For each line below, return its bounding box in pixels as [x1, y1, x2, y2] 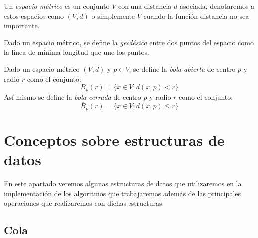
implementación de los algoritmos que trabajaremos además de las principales [4, 188, 241, 198]
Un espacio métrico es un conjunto [4, 1, 110, 11]
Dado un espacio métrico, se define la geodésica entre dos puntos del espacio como [4, 37, 254, 47]
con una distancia [118, 1, 172, 11]
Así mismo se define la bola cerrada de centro [4, 91, 141, 102]
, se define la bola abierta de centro [129, 63, 236, 74]
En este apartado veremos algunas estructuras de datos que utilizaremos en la [4, 178, 242, 189]
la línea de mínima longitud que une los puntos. [4, 47, 149, 57]
